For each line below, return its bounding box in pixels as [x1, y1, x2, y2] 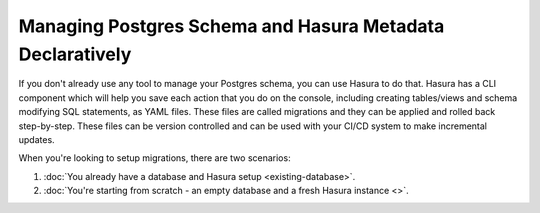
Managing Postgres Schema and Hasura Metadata [18, 15, 445, 37]
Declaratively [18, 43, 132, 65]
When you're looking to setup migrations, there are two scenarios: [18, 152, 291, 164]
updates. [18, 133, 55, 145]
